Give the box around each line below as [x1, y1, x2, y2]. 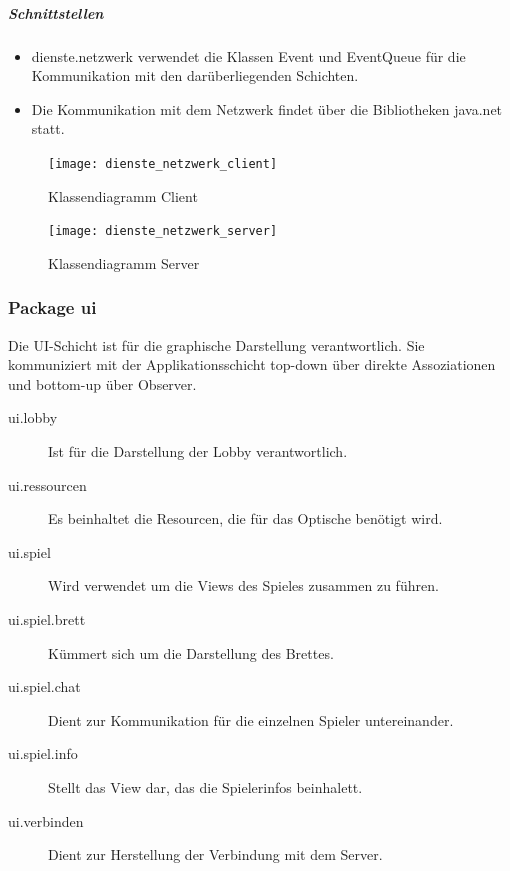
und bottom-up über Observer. [8, 373, 197, 394]
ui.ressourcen [8, 474, 87, 495]
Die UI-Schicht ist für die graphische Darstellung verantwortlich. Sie [8, 334, 425, 355]
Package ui [8, 295, 97, 320]
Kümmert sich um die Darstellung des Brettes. [48, 642, 334, 663]
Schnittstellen [8, 2, 104, 23]
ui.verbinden [8, 810, 84, 831]
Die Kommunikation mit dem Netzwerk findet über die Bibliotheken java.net [31, 98, 503, 119]
